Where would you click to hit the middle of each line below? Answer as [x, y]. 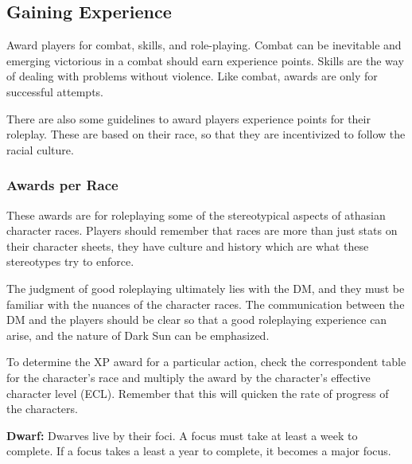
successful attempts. [55, 91]
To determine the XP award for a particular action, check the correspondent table [206, 362]
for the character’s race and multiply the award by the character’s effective [189, 377]
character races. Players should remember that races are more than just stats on [202, 230]
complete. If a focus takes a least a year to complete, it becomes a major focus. [199, 451]
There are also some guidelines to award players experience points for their [189, 118]
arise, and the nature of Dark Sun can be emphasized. [138, 335]
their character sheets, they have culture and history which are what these [188, 246]
